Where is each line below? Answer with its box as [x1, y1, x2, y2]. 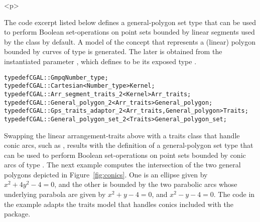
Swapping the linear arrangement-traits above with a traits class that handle [4, 130, 240, 140]
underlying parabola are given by [4, 189, 106, 199]
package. [4, 208, 31, 219]
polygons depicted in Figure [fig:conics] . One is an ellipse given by [4, 169, 208, 179]
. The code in [213, 189, 255, 199]
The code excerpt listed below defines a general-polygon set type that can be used [4, 17, 256, 27]
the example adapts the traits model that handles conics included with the [4, 198, 233, 209]
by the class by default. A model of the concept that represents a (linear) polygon [4, 36, 255, 47]
